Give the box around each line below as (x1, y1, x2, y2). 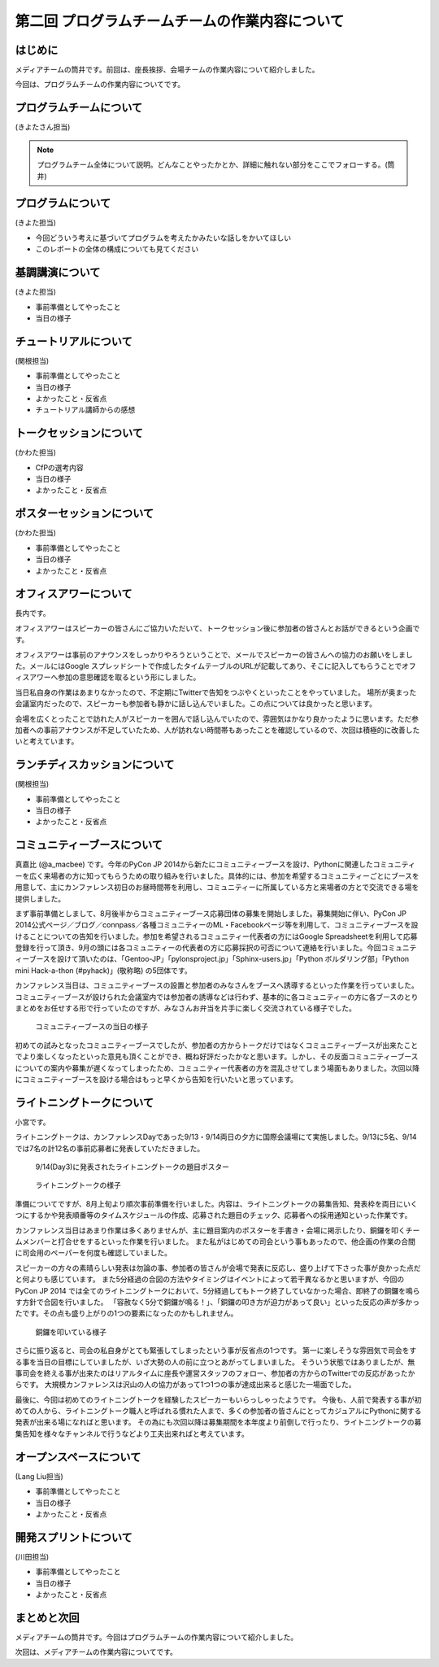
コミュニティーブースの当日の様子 (35, 1022, 149, 1032)
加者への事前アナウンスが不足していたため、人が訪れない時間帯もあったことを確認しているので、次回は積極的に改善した (15, 725, 420, 735)
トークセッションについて (15, 426, 144, 440)
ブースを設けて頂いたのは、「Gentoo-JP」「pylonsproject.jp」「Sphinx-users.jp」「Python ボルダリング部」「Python (28, 954, 410, 964)
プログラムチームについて (15, 101, 143, 115)
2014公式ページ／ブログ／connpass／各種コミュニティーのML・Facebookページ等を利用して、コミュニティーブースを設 (15, 920, 419, 930)
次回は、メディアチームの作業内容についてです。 (15, 1647, 178, 1657)
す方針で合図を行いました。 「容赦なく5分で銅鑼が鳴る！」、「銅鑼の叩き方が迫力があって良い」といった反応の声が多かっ (15, 1297, 420, 1307)
